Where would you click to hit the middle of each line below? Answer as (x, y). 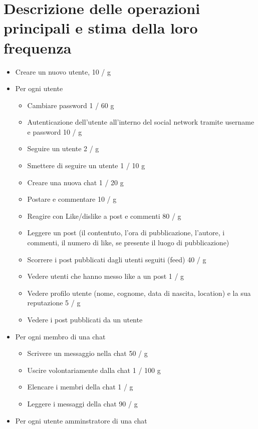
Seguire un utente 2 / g (63, 148)
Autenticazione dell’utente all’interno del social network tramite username (141, 122)
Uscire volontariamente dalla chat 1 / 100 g (94, 370)
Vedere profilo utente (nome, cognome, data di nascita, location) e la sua (139, 293)
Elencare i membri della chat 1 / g (80, 387)
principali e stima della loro (101, 28)
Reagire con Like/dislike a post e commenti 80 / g (104, 216)
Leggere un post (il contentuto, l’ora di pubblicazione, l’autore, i (126, 233)
